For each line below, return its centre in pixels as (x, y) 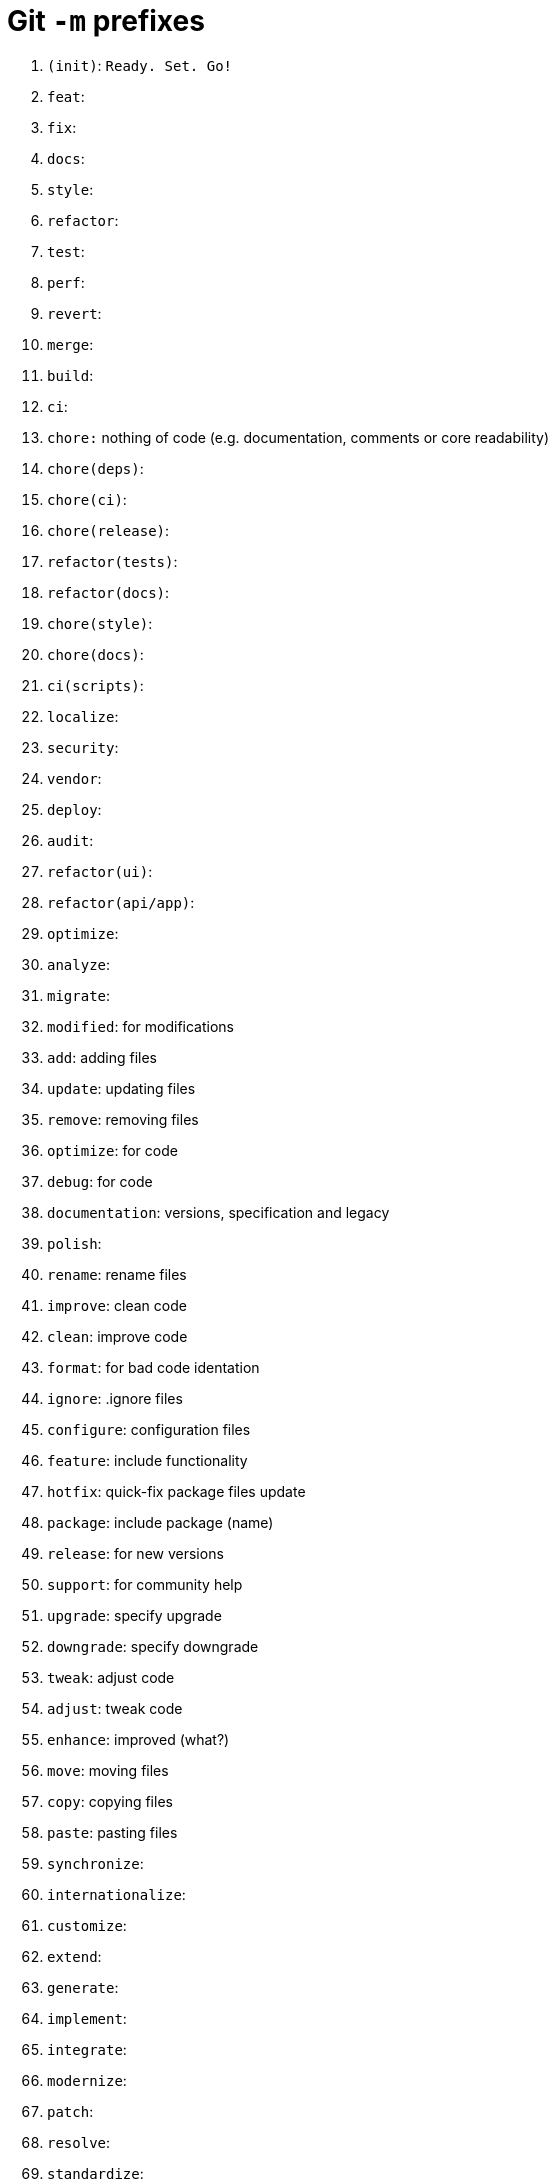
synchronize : (95, 1863)
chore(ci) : (87, 499)
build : (70, 375)
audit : (70, 840)
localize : (83, 716)
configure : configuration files (149, 1429)
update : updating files (121, 1088)
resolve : (79, 2142)
